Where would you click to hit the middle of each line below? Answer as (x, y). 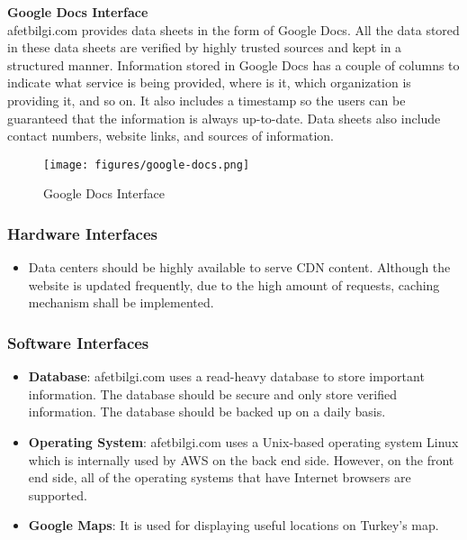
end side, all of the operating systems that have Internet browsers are (220, 477)
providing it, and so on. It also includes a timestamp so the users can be (207, 100)
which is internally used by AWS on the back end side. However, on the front (241, 459)
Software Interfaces (78, 342)
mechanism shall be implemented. (121, 302)
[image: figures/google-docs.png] (147, 165)
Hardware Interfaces (82, 233)
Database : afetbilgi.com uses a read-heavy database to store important (226, 376)
